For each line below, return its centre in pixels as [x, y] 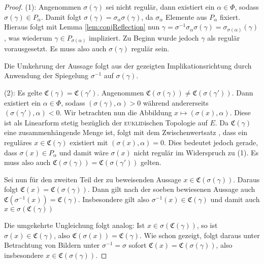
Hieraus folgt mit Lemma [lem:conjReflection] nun [82, 27]
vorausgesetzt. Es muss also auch [55, 48]
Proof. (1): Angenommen [43, 7]
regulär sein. [150, 48]
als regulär [224, 37]
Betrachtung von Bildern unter [52, 245]
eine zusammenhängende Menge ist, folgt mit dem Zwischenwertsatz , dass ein [126, 132]
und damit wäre [84, 152]
